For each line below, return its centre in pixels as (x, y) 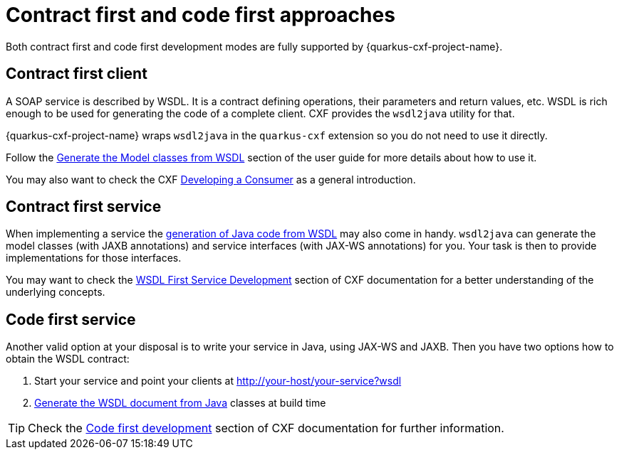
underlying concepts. (56, 292)
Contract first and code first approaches (201, 15)
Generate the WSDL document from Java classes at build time (180, 403)
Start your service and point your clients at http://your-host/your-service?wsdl (218, 381)
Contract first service (84, 207)
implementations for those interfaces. (94, 258)
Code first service (71, 319)
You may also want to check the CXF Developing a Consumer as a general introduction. (211, 179)
